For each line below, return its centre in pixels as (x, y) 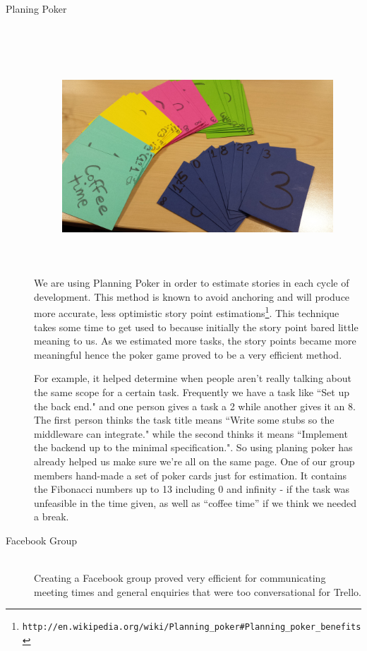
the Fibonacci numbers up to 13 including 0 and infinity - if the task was (192, 489)
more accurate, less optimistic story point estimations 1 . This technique (187, 312)
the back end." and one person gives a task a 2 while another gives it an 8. (195, 406)
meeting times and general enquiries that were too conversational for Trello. (198, 591)
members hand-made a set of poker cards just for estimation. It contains (191, 475)
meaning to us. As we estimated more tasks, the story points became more (195, 341)
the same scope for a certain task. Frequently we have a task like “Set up (192, 392)
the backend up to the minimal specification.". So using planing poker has (193, 447)
